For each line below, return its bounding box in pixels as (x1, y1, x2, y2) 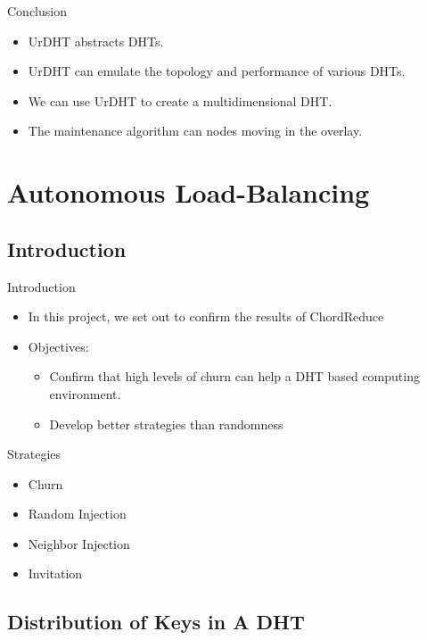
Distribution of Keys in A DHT (7, 608, 305, 636)
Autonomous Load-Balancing (7, 174, 370, 211)
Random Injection (28, 504, 127, 523)
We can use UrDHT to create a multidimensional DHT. (28, 91, 333, 110)
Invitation (28, 564, 83, 583)
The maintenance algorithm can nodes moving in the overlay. (28, 121, 363, 140)
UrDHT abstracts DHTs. (28, 31, 164, 50)
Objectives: (28, 337, 89, 355)
